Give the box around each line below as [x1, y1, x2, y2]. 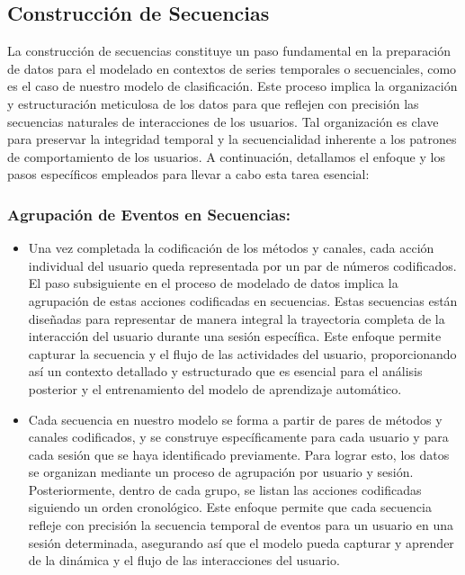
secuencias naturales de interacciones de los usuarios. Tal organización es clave [7, 112, 439, 130]
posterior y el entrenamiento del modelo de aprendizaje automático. [28, 379, 402, 398]
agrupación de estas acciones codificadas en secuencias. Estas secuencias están [28, 291, 458, 310]
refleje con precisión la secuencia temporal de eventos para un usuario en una [28, 516, 454, 535]
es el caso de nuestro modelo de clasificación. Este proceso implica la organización [7, 76, 458, 95]
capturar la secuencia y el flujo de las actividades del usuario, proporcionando [28, 344, 457, 363]
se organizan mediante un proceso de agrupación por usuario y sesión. [28, 463, 414, 481]
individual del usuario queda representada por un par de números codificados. [28, 256, 457, 274]
